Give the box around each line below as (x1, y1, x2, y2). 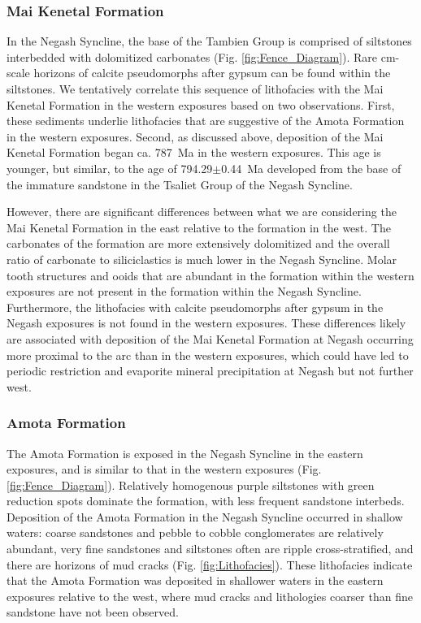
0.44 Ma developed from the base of (221, 159, 401, 176)
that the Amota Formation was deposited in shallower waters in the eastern (7, 572, 384, 589)
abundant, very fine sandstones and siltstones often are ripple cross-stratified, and (7, 540, 414, 557)
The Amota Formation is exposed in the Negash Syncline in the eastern (7, 444, 363, 461)
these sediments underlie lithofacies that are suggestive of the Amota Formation (7, 112, 405, 129)
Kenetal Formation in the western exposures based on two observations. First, (7, 96, 395, 113)
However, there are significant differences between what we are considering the (7, 203, 397, 220)
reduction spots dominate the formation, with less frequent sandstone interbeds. (7, 492, 405, 509)
